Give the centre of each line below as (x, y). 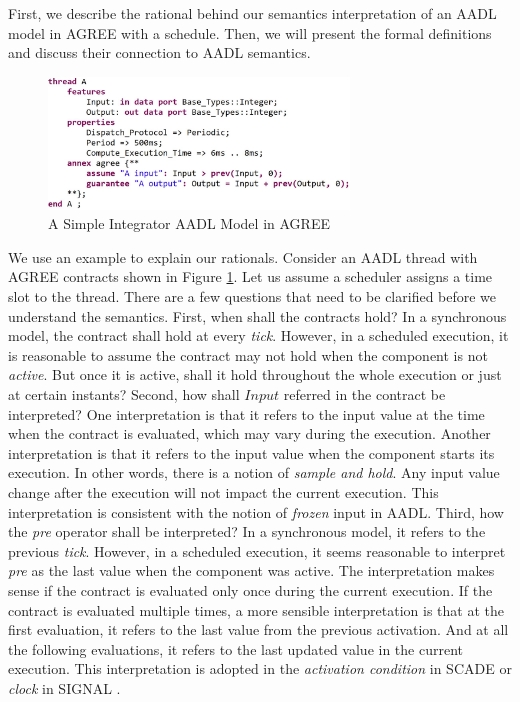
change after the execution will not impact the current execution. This (223, 491)
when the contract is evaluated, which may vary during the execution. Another (249, 433)
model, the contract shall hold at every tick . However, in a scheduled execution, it (258, 335)
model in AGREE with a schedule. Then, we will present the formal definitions (250, 32)
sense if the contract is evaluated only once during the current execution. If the (250, 589)
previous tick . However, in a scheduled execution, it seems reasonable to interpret (257, 550)
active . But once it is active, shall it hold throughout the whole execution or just (255, 374)
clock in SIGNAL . (64, 687)
